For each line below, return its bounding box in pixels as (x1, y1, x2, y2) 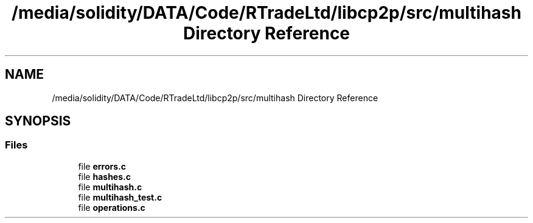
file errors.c (78, 161, 126, 171)
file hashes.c (78, 171, 131, 182)
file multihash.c (78, 181, 142, 192)
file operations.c (78, 202, 145, 213)
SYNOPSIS (5, 113, 71, 129)
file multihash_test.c (78, 191, 162, 202)
